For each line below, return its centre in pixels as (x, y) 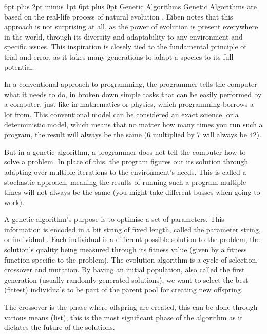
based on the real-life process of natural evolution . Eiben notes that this (119, 16)
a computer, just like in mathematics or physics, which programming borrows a (129, 104)
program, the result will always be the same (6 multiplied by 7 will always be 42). (133, 134)
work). (14, 202)
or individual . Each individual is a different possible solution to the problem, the (132, 239)
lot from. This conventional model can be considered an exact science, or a (121, 114)
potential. (19, 67)
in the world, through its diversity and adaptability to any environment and (123, 36)
